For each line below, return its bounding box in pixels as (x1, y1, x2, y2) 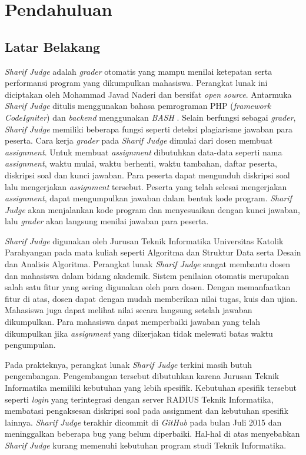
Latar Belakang (5, 37, 101, 55)
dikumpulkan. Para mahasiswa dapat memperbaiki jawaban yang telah (5, 315, 261, 328)
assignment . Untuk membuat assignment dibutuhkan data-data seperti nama (5, 145, 282, 158)
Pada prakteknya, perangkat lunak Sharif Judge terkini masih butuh (5, 358, 252, 370)
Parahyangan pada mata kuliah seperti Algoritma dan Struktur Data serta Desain (5, 246, 301, 258)
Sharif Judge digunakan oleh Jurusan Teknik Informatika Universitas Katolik (5, 234, 284, 247)
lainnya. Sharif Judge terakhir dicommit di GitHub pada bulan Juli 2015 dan (5, 416, 282, 428)
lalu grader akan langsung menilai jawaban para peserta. (5, 215, 209, 227)
